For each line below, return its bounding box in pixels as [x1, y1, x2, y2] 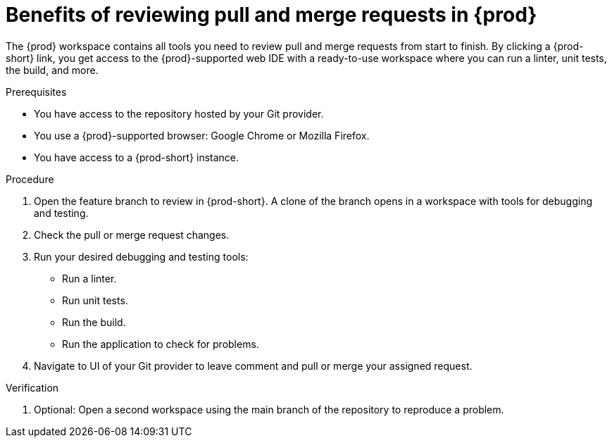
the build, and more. [6, 63, 99, 76]
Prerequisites [6, 85, 67, 98]
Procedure [6, 173, 54, 185]
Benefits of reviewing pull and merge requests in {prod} [6, 3, 537, 27]
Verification [6, 381, 59, 394]
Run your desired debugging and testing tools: [34, 250, 249, 263]
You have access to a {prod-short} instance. [34, 151, 239, 163]
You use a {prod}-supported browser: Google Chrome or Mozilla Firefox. [34, 129, 370, 142]
